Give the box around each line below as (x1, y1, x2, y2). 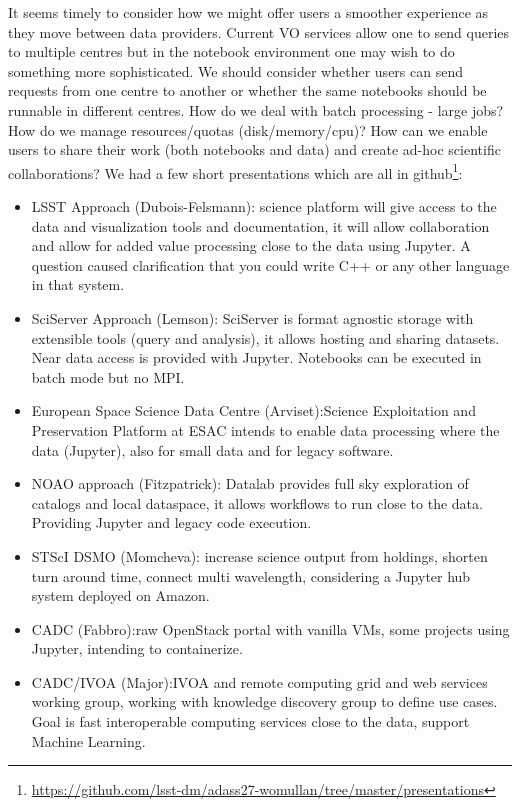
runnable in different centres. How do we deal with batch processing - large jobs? (8, 99, 504, 120)
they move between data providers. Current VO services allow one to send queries (8, 21, 510, 42)
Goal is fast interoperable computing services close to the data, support (31, 711, 470, 732)
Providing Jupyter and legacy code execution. (31, 512, 312, 533)
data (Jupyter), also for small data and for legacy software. (31, 439, 394, 460)
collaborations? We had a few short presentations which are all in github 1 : (8, 159, 463, 183)
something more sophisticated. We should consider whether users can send (8, 60, 463, 81)
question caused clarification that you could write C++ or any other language (31, 254, 510, 275)
